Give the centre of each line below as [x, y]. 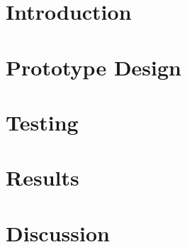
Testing [42, 122]
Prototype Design [93, 67]
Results [42, 177]
